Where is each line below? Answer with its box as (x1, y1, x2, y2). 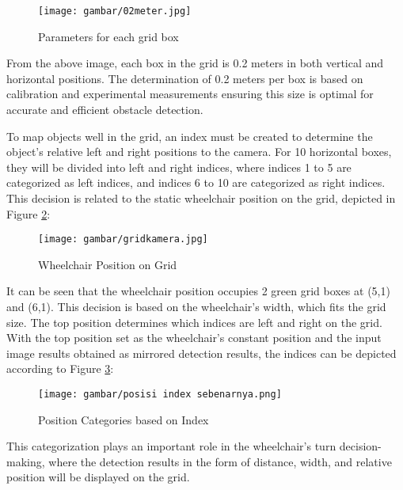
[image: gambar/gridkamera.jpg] (38, 234, 208, 245)
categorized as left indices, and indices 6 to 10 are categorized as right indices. (6, 174, 386, 191)
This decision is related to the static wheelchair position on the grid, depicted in (6, 190, 396, 206)
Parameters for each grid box (38, 28, 179, 44)
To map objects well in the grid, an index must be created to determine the (6, 127, 373, 144)
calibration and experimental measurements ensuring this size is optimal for (6, 85, 374, 102)
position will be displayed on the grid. (6, 469, 190, 485)
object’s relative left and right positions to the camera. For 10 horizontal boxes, (6, 143, 392, 160)
